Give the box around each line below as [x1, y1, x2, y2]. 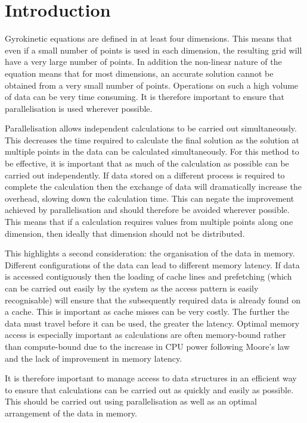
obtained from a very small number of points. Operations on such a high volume [5, 79, 299, 91]
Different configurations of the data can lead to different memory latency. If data [5, 258, 300, 271]
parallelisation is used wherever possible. [5, 102, 153, 114]
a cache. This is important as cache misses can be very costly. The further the [5, 305, 290, 318]
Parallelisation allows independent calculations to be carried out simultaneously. [5, 122, 297, 134]
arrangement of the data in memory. [5, 406, 137, 419]
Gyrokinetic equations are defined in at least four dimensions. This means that [5, 32, 293, 45]
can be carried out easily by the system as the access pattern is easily [5, 282, 259, 294]
